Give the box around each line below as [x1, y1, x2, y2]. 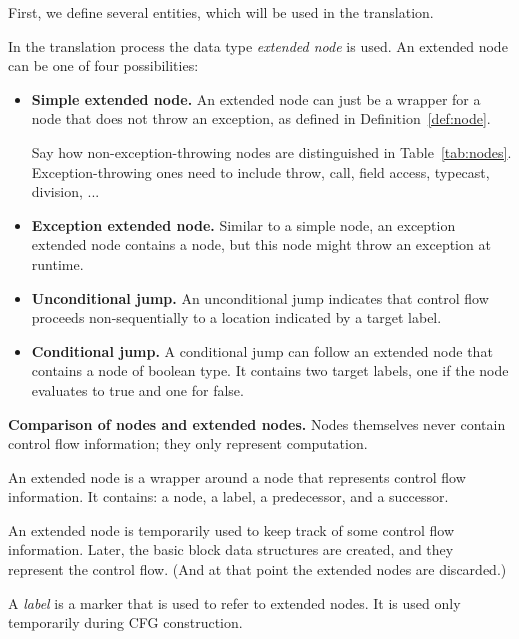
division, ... [31, 181, 100, 202]
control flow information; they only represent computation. [8, 433, 368, 454]
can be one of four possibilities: [8, 55, 199, 76]
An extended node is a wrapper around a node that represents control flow [8, 466, 466, 487]
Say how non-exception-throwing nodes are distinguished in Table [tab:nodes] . [31, 141, 512, 162]
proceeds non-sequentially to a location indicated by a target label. [31, 307, 442, 328]
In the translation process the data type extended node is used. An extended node [8, 35, 508, 56]
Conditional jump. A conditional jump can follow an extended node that [31, 340, 493, 361]
